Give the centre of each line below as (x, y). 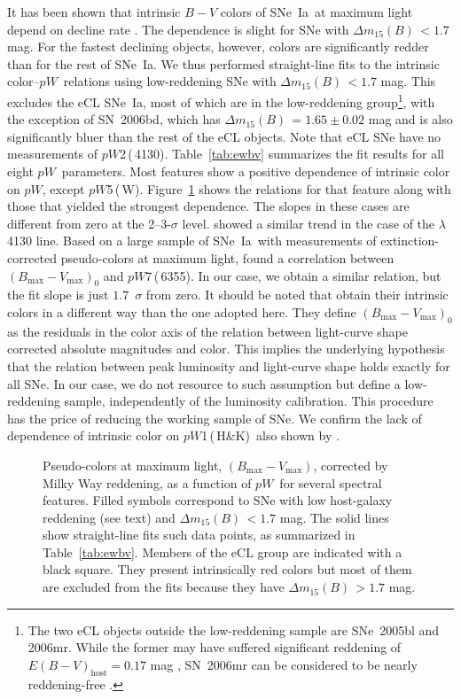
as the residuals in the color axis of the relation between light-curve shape (208, 331)
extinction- (410, 241)
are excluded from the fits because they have (164, 587)
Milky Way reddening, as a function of (147, 482)
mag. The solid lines (334, 517)
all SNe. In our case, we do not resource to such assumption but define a (204, 383)
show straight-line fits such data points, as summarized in (199, 535)
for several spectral (331, 482)
